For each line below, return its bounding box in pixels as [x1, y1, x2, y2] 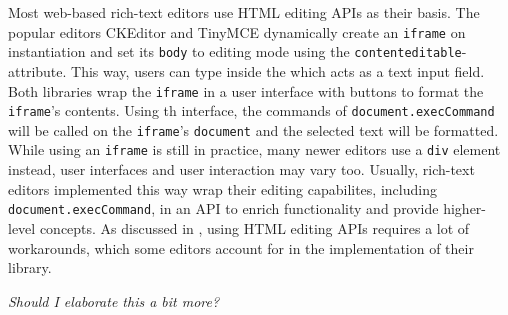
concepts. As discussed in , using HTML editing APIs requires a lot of [39, 217, 470, 238]
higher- [443, 198, 486, 219]
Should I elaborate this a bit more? [8, 290, 220, 311]
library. [8, 257, 52, 278]
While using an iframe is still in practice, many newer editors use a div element [8, 139, 501, 160]
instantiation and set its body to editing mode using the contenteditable [8, 41, 462, 62]
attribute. [8, 60, 67, 81]
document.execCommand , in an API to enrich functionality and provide [8, 198, 439, 219]
